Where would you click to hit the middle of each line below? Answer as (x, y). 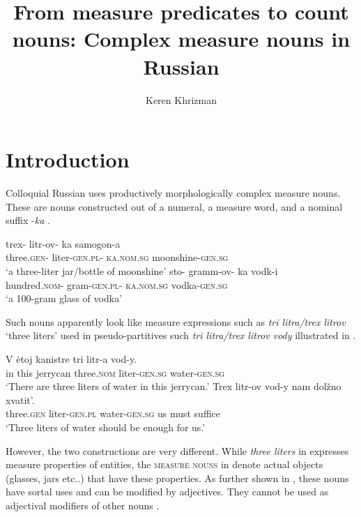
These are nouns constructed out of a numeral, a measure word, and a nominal (174, 206)
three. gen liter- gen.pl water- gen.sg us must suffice (113, 413)
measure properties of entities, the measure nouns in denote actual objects (164, 464)
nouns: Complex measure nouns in (181, 39)
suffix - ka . (28, 220)
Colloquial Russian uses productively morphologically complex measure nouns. (173, 193)
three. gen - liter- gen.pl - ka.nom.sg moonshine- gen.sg (117, 257)
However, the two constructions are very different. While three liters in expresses (177, 450)
